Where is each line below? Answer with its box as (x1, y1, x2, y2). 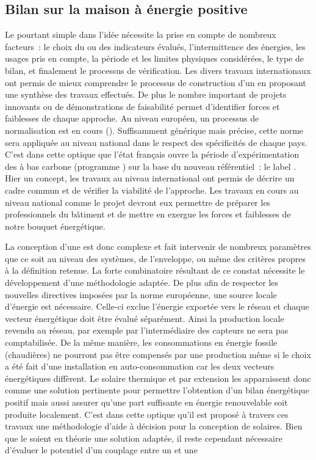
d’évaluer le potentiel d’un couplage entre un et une (5, 444, 198, 456)
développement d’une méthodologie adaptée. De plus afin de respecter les (5, 276, 279, 289)
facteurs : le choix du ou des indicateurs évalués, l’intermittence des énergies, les (5, 40, 306, 53)
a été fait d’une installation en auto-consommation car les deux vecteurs (5, 360, 275, 373)
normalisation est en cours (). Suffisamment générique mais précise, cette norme (5, 123, 304, 136)
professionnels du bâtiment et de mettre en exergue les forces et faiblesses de (5, 208, 291, 221)
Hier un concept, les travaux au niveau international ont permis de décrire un (5, 172, 295, 184)
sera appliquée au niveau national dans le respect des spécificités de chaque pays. (5, 136, 307, 148)
